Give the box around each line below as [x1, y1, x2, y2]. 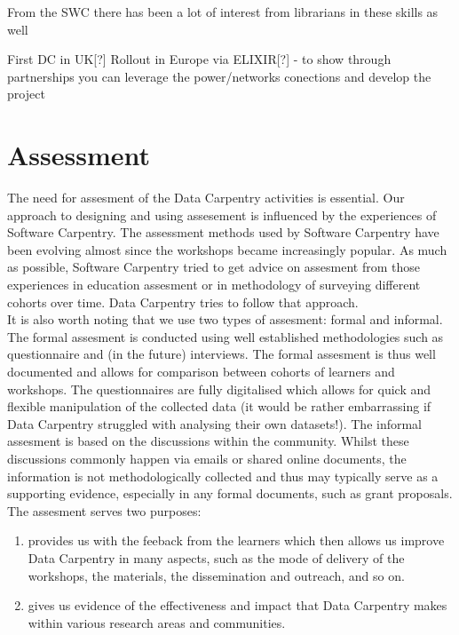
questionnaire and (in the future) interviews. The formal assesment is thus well [7, 345, 436, 363]
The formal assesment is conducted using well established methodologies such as [7, 327, 444, 345]
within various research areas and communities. [28, 613, 286, 631]
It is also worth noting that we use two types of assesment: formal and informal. [7, 310, 443, 329]
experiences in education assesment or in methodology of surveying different [7, 275, 421, 294]
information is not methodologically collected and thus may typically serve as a [7, 466, 439, 485]
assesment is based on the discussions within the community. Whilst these [7, 432, 409, 450]
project [7, 84, 45, 103]
